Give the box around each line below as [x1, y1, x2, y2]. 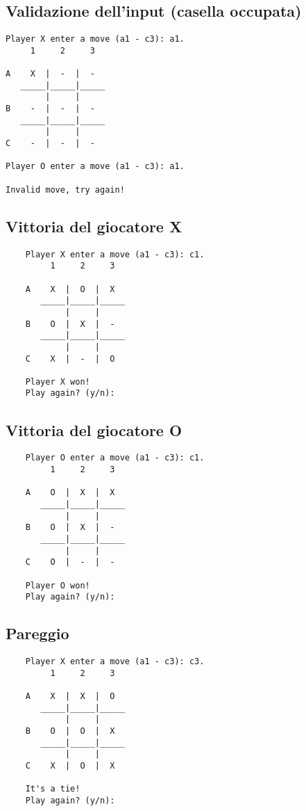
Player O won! [25, 580, 90, 591]
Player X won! [25, 376, 90, 387]
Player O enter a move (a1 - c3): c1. [25, 453, 205, 463]
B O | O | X [25, 726, 115, 736]
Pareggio [6, 623, 69, 644]
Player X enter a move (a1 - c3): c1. [25, 249, 205, 259]
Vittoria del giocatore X [6, 215, 182, 236]
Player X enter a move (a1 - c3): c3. [25, 657, 205, 667]
